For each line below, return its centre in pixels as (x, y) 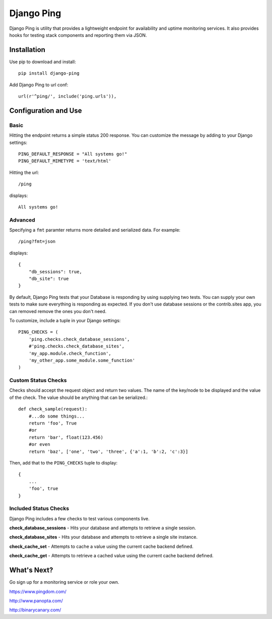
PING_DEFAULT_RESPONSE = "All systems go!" (73, 154)
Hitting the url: (24, 172)
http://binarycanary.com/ (35, 610)
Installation (27, 50)
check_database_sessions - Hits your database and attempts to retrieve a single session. (103, 528)
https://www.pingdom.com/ (38, 591)
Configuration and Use (46, 110)
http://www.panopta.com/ (36, 600)
